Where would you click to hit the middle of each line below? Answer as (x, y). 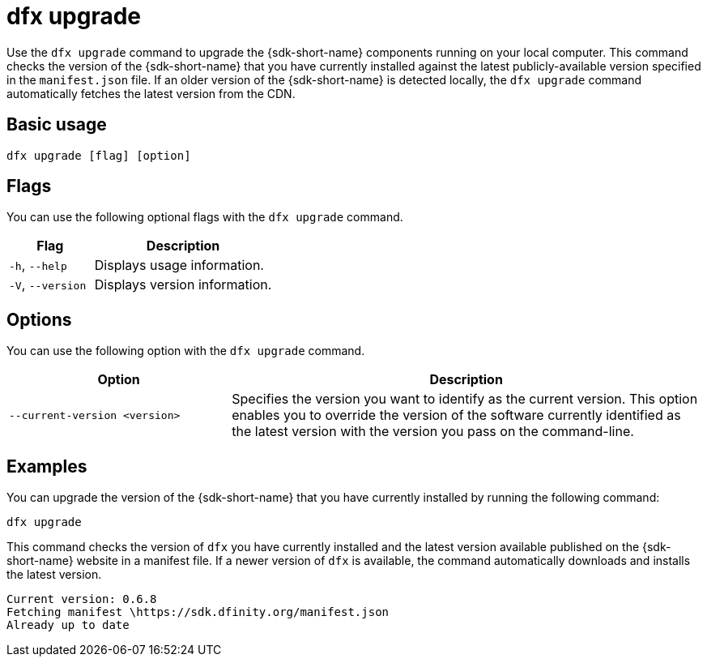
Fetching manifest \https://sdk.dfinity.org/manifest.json (198, 612)
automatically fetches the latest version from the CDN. (151, 93)
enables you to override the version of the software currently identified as (456, 415)
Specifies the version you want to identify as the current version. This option (465, 399)
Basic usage (57, 125)
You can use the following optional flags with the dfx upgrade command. (205, 217)
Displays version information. (183, 285)
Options (39, 319)
